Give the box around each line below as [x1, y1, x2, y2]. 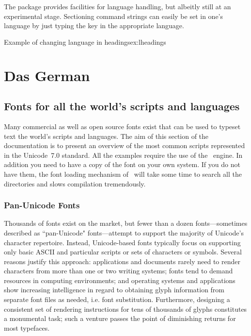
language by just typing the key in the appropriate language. [4, 20, 184, 31]
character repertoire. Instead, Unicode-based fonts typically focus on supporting [4, 237, 241, 247]
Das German [4, 65, 90, 85]
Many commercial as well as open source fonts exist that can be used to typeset [4, 121, 241, 131]
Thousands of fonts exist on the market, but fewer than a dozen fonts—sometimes [4, 218, 248, 228]
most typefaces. [4, 322, 50, 333]
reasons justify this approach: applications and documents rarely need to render [4, 256, 241, 266]
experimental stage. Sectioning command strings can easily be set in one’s [4, 11, 223, 21]
